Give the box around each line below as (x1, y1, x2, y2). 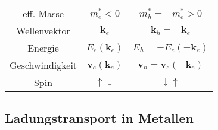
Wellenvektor (16, 24, 70, 37)
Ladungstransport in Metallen (5, 109, 194, 127)
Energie (27, 41, 59, 55)
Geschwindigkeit (10, 58, 77, 72)
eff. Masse (23, 7, 64, 20)
